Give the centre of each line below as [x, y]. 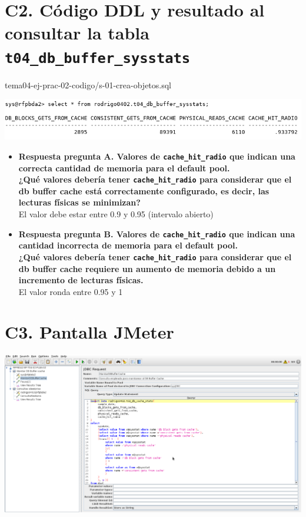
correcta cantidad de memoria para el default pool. [124, 168]
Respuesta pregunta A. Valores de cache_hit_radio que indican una [157, 156]
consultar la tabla [77, 33]
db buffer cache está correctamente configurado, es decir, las [144, 190]
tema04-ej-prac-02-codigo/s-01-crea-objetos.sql [88, 84]
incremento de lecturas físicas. [81, 280]
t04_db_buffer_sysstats [98, 58]
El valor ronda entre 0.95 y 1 [71, 291]
